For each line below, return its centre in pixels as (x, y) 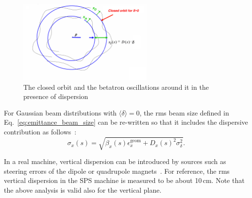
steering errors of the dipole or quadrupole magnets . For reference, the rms (117, 171)
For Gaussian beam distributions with (60, 112)
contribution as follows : (40, 131)
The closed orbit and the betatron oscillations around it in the (116, 87)
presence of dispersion (56, 96)
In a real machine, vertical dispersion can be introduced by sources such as (115, 161)
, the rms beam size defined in (184, 112)
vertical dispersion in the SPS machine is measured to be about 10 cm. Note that (124, 180)
